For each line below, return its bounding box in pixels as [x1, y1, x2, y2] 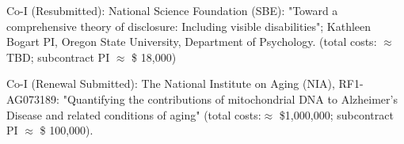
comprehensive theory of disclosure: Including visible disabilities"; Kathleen [6, 17, 372, 34]
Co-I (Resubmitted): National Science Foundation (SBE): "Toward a [6, 2, 338, 18]
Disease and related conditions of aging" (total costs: [6, 106, 261, 123]
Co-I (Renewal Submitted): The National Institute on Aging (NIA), [6, 75, 335, 92]
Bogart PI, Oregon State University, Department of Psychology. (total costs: [6, 33, 377, 50]
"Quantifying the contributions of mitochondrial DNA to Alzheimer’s [63, 90, 398, 107]
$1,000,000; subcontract [279, 106, 394, 123]
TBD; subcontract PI [6, 48, 110, 65]
